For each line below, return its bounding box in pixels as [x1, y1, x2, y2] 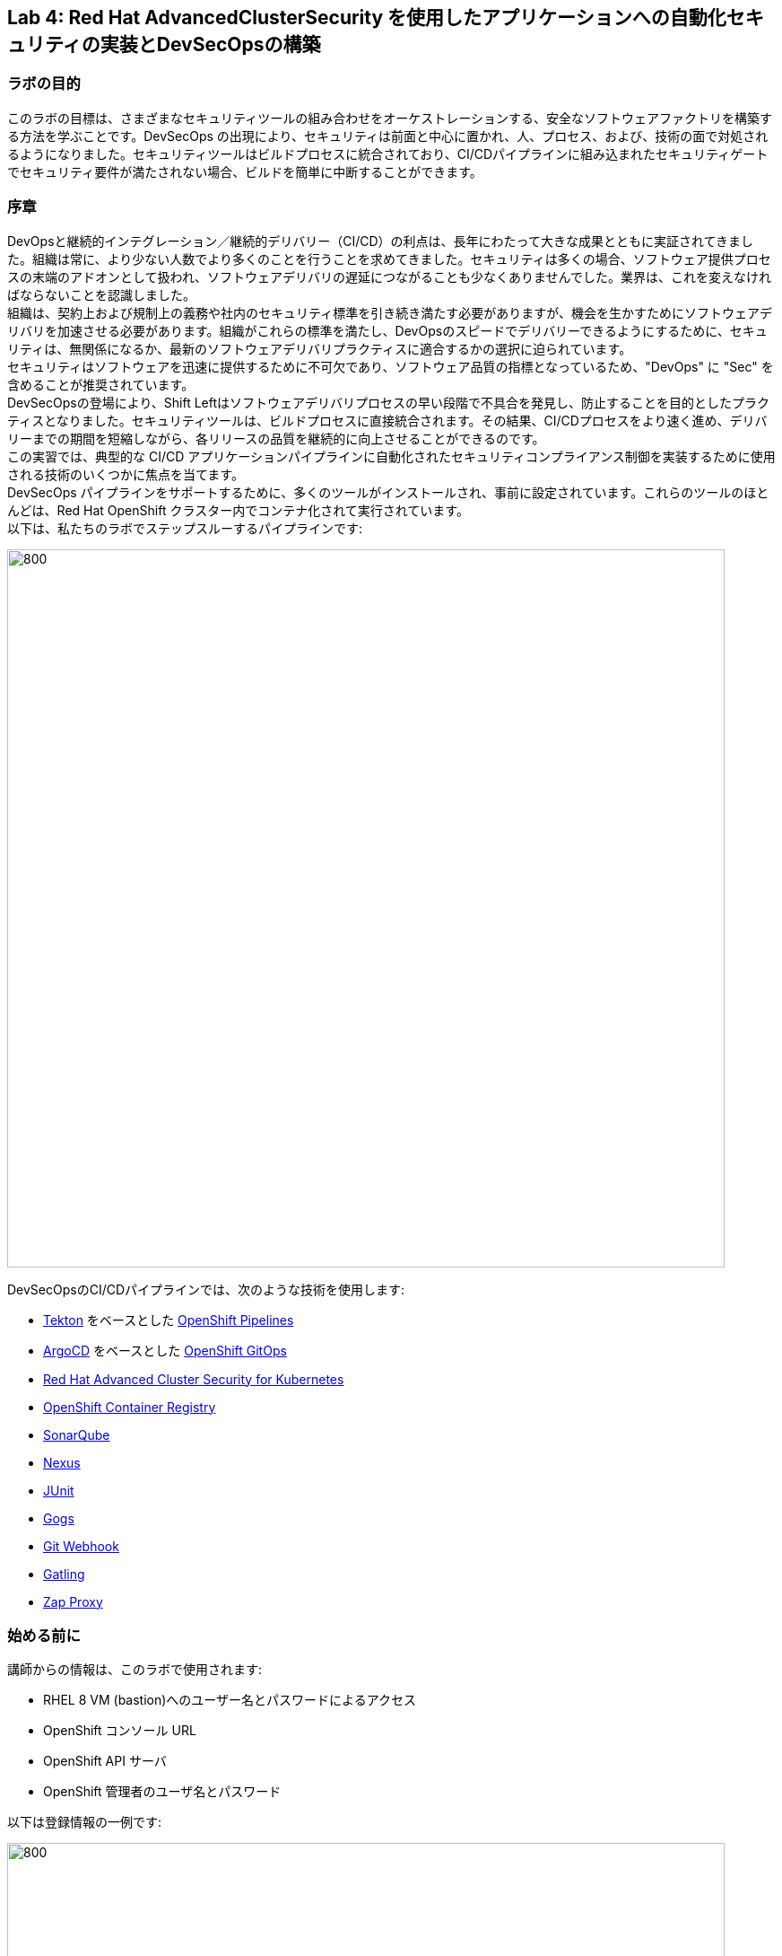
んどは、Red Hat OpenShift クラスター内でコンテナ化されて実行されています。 [7, 502, 469, 518]
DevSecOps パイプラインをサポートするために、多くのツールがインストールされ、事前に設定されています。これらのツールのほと [7, 484, 769, 500]
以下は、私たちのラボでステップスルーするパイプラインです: [7, 520, 363, 536]
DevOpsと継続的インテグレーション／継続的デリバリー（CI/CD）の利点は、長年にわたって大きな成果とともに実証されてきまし [7, 232, 754, 249]
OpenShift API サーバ [43, 1753, 167, 1769]
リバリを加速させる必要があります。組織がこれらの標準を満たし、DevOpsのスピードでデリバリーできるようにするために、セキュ [7, 322, 768, 338]
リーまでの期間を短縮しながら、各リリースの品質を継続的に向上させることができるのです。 [7, 430, 545, 446]
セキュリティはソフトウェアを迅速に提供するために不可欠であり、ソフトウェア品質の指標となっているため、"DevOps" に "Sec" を [7, 358, 774, 374]
